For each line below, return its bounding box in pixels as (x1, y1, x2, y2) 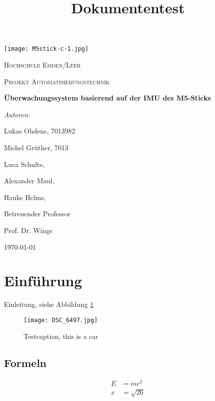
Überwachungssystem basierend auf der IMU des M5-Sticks (4, 93, 211, 103)
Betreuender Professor (4, 208, 71, 219)
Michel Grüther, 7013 (4, 142, 68, 152)
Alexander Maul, (4, 175, 55, 186)
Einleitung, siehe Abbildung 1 (4, 299, 93, 309)
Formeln (4, 355, 47, 370)
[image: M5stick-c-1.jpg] (4, 45, 89, 53)
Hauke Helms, (4, 192, 46, 202)
